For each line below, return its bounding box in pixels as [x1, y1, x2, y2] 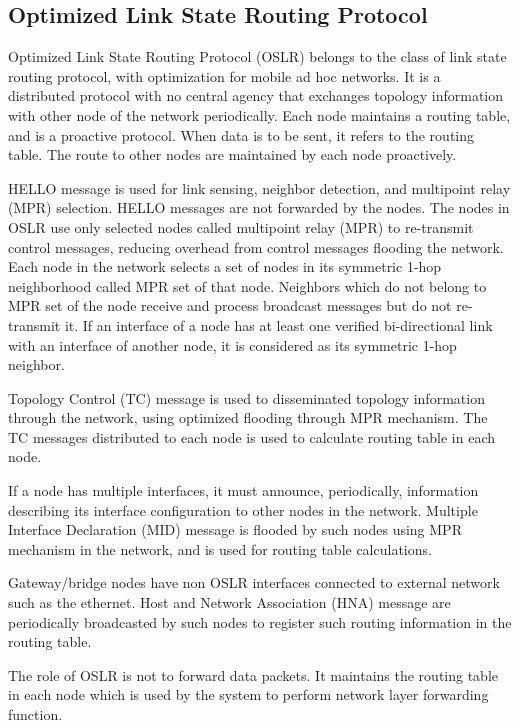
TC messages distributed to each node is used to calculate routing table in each [8, 426, 495, 447]
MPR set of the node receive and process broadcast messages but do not [8, 295, 452, 316]
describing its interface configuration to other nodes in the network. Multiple [8, 499, 478, 520]
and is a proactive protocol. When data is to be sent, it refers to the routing [8, 124, 475, 145]
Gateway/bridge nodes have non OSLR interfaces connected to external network [8, 572, 500, 593]
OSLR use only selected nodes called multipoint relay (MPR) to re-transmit [8, 216, 474, 237]
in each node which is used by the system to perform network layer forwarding [8, 684, 489, 705]
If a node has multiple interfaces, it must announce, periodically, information [8, 480, 479, 501]
